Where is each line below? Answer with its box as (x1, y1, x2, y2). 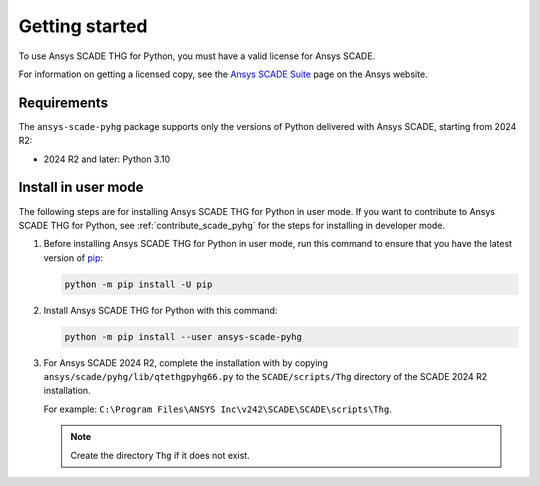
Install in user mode (18, 179, 144, 196)
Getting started (18, 15, 148, 37)
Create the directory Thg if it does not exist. (70, 449, 250, 461)
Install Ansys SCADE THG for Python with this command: (43, 304, 278, 316)
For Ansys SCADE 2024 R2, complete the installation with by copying (43, 356, 329, 369)
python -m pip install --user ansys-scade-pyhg (64, 331, 302, 342)
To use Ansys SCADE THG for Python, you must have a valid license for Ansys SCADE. (18, 50, 376, 62)
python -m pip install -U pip (64, 278, 213, 290)
